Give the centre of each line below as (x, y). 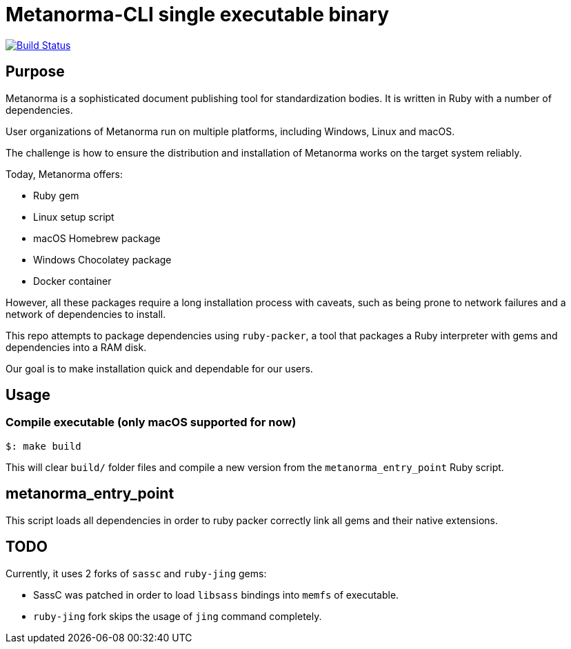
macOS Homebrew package (97, 238)
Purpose (35, 72)
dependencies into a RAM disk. (76, 347)
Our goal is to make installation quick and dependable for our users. (159, 368)
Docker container (72, 281)
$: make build (43, 446)
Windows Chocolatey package (102, 259)
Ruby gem (56, 195)
